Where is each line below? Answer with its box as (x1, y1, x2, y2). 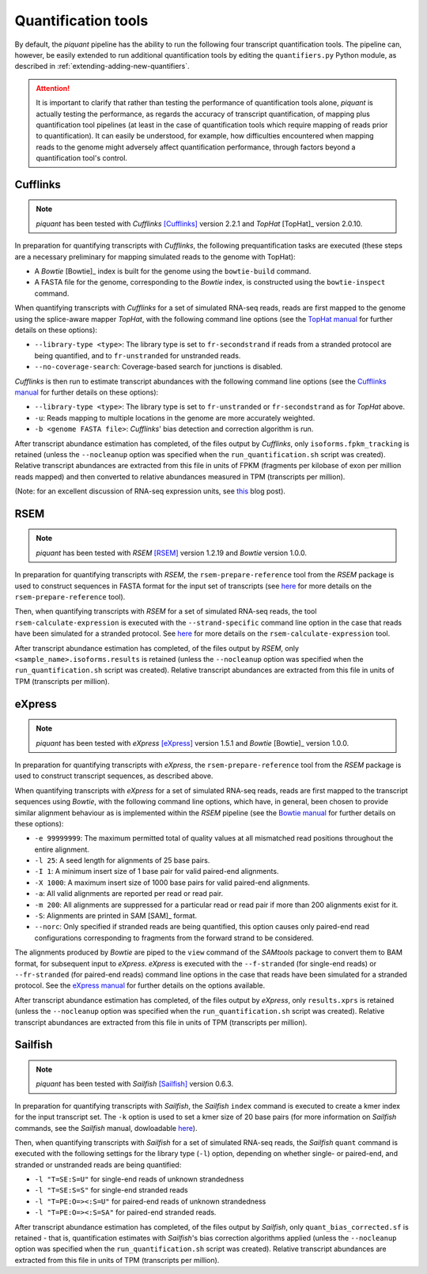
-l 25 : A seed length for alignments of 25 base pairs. (34, 856, 210, 865)
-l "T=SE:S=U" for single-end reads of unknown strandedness (34, 1174, 244, 1184)
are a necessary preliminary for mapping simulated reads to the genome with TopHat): (14, 251, 296, 261)
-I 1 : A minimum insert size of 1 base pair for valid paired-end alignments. (34, 867, 279, 876)
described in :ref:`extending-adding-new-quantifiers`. (14, 62, 190, 71)
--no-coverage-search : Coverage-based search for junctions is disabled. (34, 362, 283, 372)
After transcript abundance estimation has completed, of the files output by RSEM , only (14, 643, 300, 652)
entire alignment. (34, 845, 90, 854)
